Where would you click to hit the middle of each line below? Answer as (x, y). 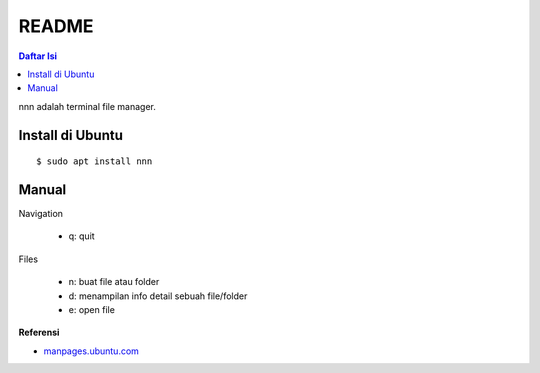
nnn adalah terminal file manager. (87, 106)
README (56, 26)
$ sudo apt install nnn (94, 161)
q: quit (81, 236)
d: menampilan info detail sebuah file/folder (158, 296)
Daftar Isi (38, 56)
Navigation (41, 214)
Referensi (39, 332)
